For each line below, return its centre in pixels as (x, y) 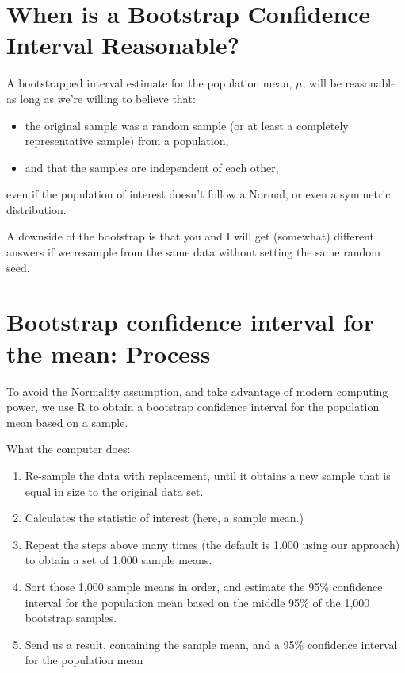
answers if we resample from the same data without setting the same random (193, 252)
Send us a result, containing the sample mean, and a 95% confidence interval (211, 644)
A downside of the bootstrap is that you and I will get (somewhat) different (190, 236)
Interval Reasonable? (123, 45)
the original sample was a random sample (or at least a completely (187, 125)
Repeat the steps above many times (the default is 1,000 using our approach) (212, 544)
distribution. (36, 209)
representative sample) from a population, (127, 141)
